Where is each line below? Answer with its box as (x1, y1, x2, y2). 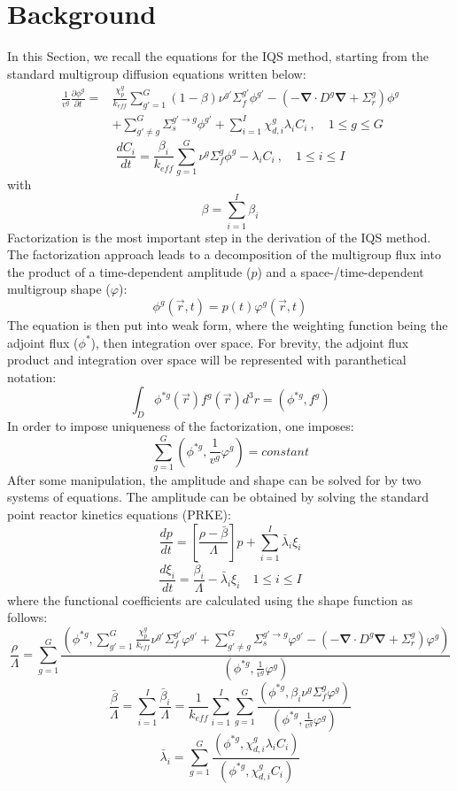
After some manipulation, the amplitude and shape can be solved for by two (7, 470, 422, 488)
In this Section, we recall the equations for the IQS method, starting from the (7, 47, 429, 65)
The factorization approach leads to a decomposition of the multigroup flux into (7, 245, 441, 264)
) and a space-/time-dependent (257, 262, 424, 280)
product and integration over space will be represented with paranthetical (7, 350, 407, 369)
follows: (7, 608, 48, 626)
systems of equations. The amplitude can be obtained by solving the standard (7, 488, 430, 506)
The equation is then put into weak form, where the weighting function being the (7, 316, 448, 334)
